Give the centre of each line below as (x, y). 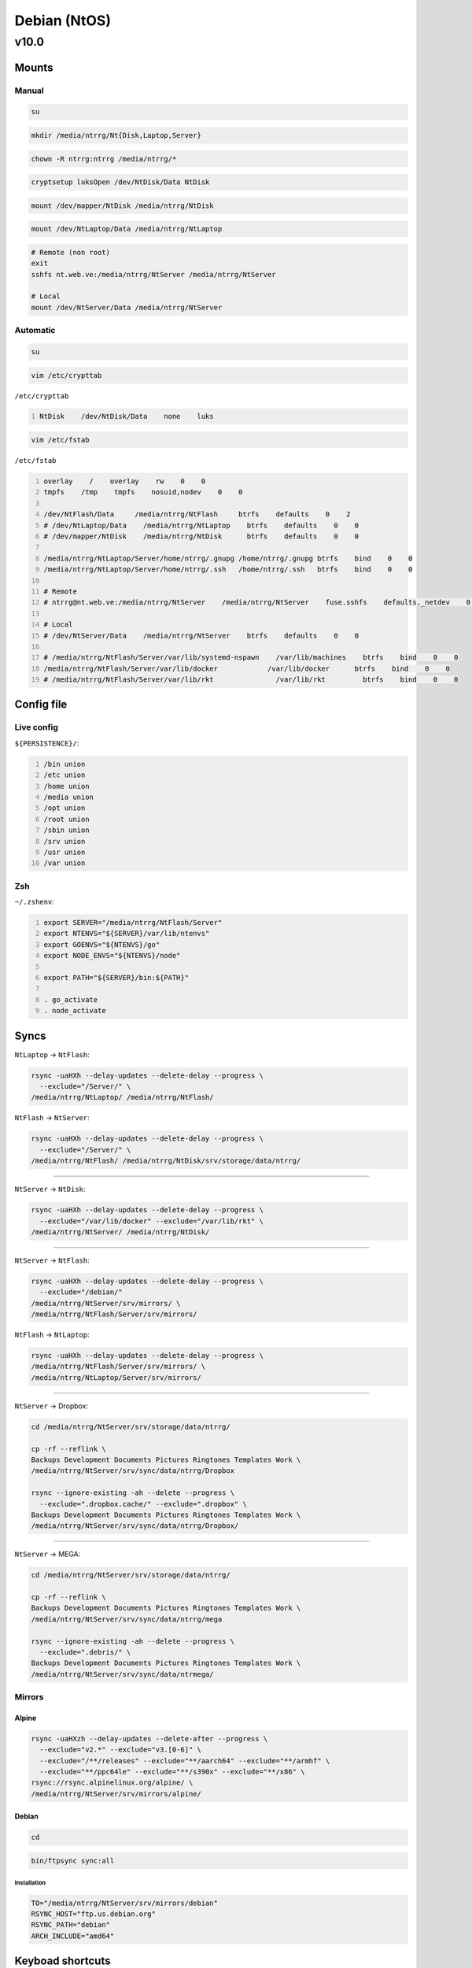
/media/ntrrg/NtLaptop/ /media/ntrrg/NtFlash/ (122, 1097)
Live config (37, 727)
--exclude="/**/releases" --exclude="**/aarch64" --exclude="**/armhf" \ (185, 1761)
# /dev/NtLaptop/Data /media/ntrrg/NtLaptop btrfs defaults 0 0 (201, 525)
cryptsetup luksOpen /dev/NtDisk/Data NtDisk (120, 182)
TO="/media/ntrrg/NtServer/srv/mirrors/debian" (124, 1903)
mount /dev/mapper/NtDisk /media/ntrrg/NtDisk (122, 205)
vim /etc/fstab (60, 440)
